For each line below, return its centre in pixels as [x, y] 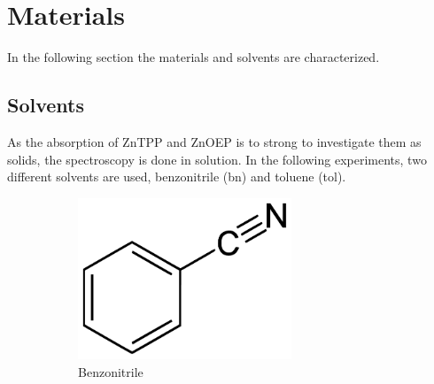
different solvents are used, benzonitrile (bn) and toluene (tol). [177, 177]
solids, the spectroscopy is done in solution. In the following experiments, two [217, 159]
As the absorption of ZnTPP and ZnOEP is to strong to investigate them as [214, 141]
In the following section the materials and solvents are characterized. [194, 57]
